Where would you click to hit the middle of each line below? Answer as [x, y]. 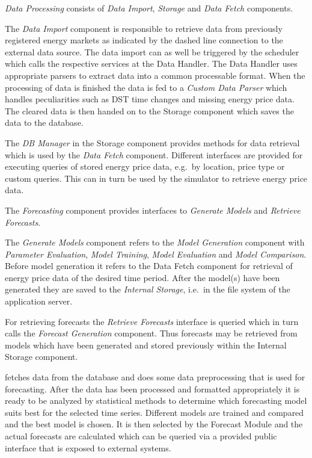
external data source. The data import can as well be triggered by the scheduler [152, 51]
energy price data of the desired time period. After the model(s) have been [142, 277]
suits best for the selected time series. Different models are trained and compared [154, 412]
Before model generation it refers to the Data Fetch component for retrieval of [149, 266]
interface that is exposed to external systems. [88, 447]
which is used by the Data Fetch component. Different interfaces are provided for [154, 154]
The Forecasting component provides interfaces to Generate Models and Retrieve [153, 210]
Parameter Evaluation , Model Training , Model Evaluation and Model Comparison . [156, 254]
